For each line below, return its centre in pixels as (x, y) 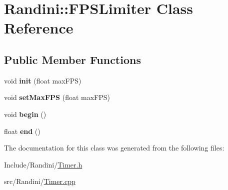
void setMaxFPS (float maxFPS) (57, 97)
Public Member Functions (72, 59)
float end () (22, 131)
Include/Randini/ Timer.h (43, 164)
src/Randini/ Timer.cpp (40, 181)
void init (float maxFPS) (43, 80)
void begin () (25, 114)
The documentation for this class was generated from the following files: (114, 148)
